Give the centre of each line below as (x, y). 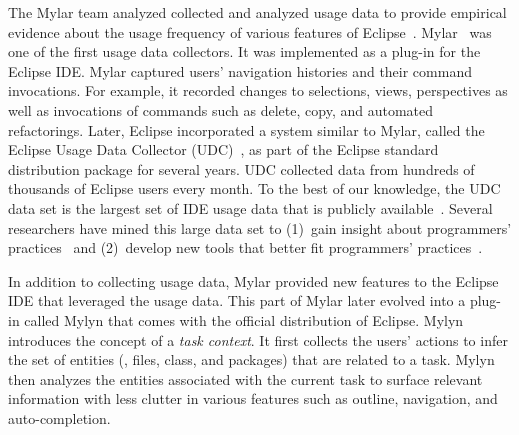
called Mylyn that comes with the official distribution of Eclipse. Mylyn (244, 319)
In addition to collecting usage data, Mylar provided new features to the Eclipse (253, 280)
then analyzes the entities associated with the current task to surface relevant (245, 378)
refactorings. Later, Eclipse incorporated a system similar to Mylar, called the (246, 129)
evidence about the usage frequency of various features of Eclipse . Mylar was (250, 31)
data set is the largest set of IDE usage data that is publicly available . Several (250, 207)
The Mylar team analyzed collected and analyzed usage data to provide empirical (257, 12)
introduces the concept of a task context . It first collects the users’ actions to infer (258, 339)
